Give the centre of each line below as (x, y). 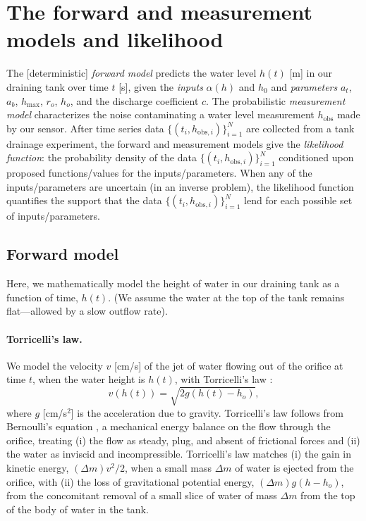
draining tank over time (57, 86)
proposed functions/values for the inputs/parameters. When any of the (159, 173)
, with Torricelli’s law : (224, 379)
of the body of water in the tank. (78, 509)
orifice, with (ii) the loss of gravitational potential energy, (130, 481)
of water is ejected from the (294, 467)
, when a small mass (168, 467)
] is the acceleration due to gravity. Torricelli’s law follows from (207, 412)
